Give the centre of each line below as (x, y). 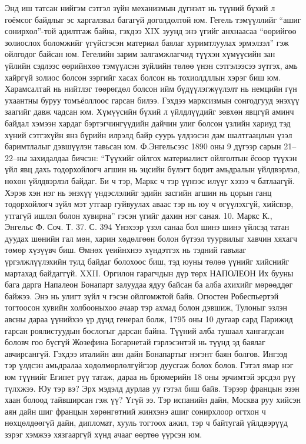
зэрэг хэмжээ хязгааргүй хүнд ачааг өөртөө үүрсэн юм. (104, 434)
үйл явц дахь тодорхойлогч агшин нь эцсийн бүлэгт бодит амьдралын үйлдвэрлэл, (152, 169)
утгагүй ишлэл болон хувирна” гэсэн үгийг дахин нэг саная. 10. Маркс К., (139, 215)
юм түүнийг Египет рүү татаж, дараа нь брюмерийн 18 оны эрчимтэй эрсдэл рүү (150, 376)
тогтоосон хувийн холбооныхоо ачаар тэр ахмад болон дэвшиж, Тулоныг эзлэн (146, 307)
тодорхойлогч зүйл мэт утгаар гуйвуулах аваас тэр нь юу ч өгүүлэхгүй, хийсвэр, (149, 204)
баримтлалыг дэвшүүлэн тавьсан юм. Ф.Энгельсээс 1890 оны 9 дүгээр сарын (143, 146)
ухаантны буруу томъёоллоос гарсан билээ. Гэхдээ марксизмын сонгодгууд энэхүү (152, 100)
